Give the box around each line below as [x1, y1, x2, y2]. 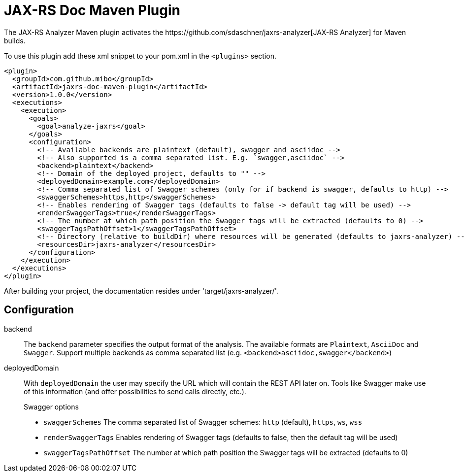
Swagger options [24, 402, 79, 411]
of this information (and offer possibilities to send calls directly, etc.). [24, 387, 246, 396]
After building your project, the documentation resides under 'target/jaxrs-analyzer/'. [4, 286, 278, 295]
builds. [4, 36, 26, 45]
